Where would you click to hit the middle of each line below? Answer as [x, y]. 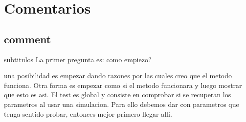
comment [28, 39]
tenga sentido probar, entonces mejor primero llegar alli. [88, 113]
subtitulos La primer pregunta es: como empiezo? [78, 59]
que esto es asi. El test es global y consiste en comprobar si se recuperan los [118, 95]
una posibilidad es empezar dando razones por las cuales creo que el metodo [118, 76]
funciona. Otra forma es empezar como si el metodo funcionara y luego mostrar [123, 85]
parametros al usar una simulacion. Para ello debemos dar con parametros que [122, 104]
